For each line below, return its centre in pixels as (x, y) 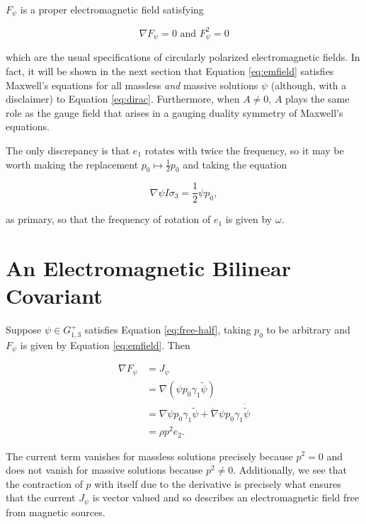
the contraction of (44, 483)
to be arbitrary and (308, 330)
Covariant (54, 296)
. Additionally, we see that (290, 470)
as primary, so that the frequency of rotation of (108, 219)
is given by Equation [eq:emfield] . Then (105, 344)
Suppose (24, 330)
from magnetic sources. (56, 512)
